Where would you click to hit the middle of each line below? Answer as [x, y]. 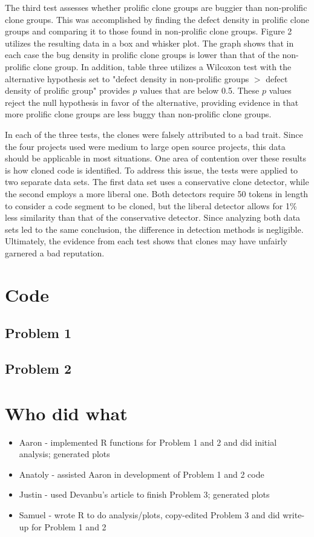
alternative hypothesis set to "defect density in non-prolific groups [127, 78]
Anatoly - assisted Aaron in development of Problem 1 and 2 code [142, 474]
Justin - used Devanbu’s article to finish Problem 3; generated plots [144, 494]
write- [294, 514]
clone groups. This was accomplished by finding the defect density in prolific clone [157, 19]
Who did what [66, 413]
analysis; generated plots [64, 454]
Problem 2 [38, 369]
